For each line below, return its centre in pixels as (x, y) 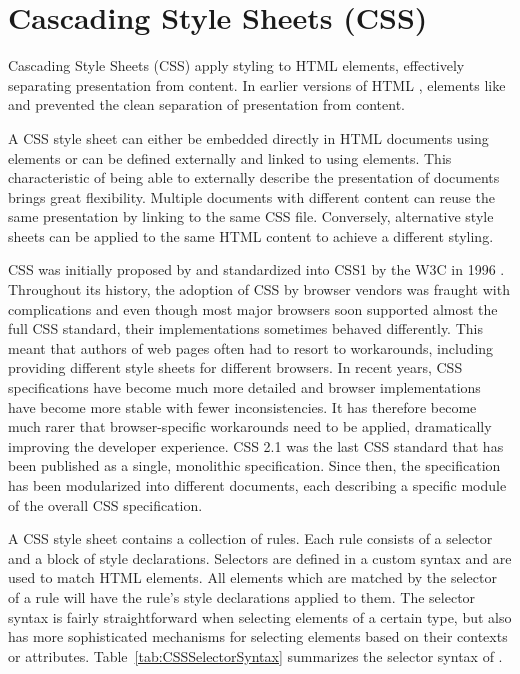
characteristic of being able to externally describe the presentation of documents (254, 177)
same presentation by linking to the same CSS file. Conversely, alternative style (251, 216)
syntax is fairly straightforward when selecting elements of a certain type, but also (260, 616)
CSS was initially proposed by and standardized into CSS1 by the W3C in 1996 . (256, 269)
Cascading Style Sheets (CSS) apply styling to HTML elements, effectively (236, 65)
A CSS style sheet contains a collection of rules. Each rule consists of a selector (250, 538)
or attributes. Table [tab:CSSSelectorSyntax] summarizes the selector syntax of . (255, 655)
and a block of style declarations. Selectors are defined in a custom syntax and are (260, 557)
